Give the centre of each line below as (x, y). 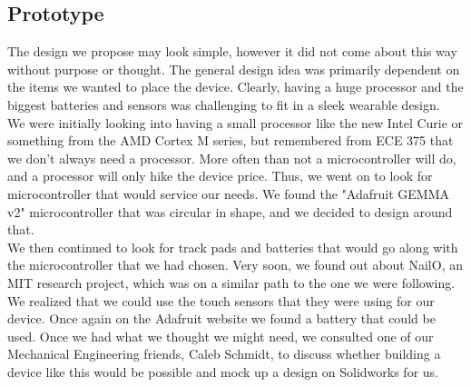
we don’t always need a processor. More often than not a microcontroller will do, (232, 158)
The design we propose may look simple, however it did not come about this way (232, 51)
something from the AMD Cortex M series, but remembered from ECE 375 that (231, 140)
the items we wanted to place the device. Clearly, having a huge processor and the (235, 87)
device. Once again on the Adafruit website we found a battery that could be (221, 318)
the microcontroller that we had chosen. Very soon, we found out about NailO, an (235, 265)
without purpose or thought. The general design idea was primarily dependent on (234, 69)
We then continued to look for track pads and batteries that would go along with (233, 247)
